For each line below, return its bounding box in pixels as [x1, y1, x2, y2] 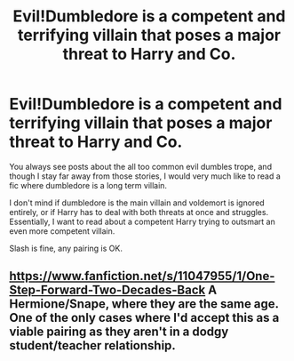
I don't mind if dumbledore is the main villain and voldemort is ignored [9, 197, 265, 208]
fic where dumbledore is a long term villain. [9, 180, 167, 190]
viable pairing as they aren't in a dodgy [9, 325, 229, 340]
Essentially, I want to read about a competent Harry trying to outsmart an [9, 216, 275, 227]
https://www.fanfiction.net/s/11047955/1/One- [9, 269, 275, 284]
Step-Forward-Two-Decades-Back [9, 283, 206, 298]
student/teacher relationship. [9, 338, 176, 353]
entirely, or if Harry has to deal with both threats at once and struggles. [9, 206, 269, 217]
